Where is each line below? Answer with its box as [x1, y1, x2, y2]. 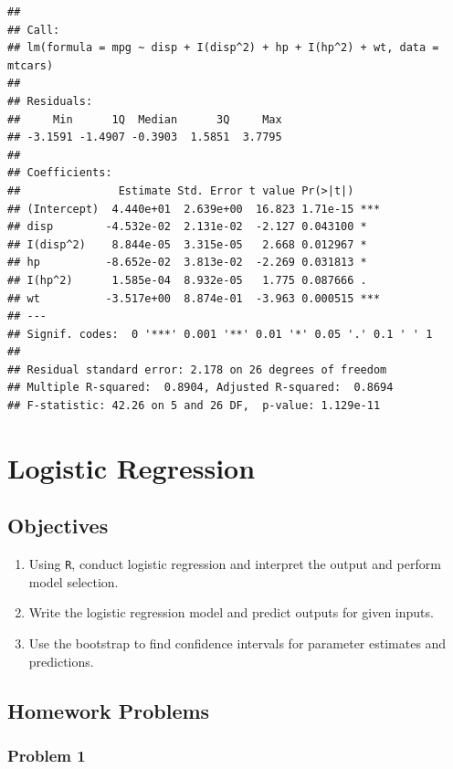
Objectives [7, 511, 109, 540]
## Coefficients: [7, 166, 112, 180]
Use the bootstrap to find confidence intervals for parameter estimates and [28, 634, 447, 653]
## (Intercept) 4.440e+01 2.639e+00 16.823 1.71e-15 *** [7, 202, 381, 216]
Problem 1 [7, 743, 86, 766]
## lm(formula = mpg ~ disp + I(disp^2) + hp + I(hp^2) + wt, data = [7, 41, 439, 55]
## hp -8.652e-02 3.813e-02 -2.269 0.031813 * [7, 256, 367, 269]
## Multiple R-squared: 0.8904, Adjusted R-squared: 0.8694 [7, 381, 394, 395]
